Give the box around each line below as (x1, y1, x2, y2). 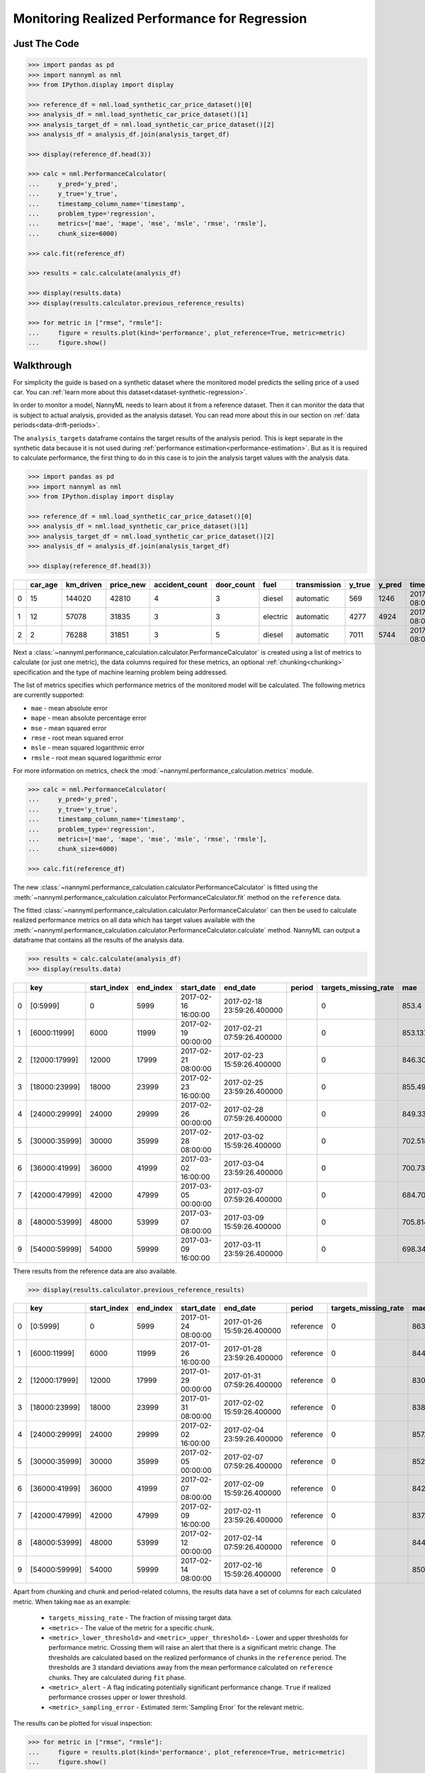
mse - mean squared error (30, 723, 107, 732)
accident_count (153, 579, 208, 589)
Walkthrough (13, 359, 72, 372)
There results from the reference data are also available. (13, 1267, 177, 1275)
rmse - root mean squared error (30, 733, 124, 742)
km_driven (65, 579, 102, 589)
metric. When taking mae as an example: (13, 1597, 131, 1606)
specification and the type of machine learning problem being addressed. (13, 667, 228, 677)
